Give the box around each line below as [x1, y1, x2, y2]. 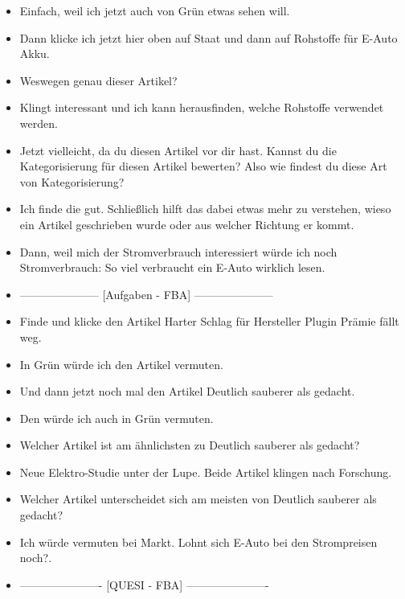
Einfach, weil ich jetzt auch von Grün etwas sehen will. [19, 2, 290, 18]
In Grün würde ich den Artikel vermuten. [19, 355, 223, 372]
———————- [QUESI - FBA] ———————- [19, 576, 269, 593]
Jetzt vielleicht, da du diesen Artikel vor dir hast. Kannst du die [19, 142, 337, 158]
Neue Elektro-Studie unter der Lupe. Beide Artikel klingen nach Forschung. [19, 463, 392, 480]
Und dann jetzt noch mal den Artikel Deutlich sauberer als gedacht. [19, 383, 355, 400]
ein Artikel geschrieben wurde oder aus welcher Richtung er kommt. [19, 215, 354, 232]
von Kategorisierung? [19, 173, 125, 190]
